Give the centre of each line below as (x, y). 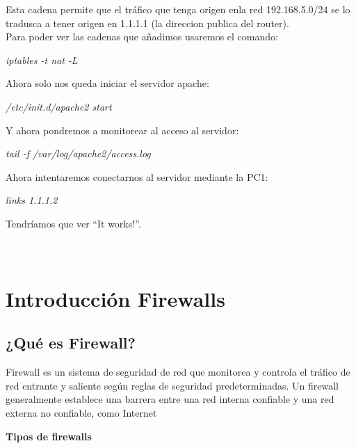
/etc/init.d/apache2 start (59, 106)
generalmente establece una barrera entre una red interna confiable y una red (170, 399)
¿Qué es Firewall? (71, 343)
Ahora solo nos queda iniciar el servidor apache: (107, 83)
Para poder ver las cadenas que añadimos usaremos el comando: (142, 37)
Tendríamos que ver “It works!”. (73, 223)
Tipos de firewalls (49, 436)
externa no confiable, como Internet (81, 413)
